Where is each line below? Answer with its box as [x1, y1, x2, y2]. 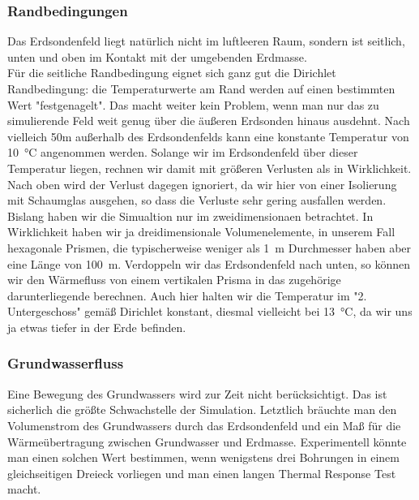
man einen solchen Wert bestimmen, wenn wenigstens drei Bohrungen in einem [7, 449, 400, 466]
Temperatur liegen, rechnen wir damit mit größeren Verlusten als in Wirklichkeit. [7, 159, 412, 176]
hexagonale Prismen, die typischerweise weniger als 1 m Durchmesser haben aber [7, 239, 412, 256]
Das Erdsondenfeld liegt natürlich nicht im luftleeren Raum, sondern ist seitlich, [7, 32, 405, 50]
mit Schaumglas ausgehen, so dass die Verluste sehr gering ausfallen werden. [7, 192, 387, 209]
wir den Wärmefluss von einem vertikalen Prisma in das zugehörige [7, 271, 341, 288]
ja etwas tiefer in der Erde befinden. [7, 318, 186, 335]
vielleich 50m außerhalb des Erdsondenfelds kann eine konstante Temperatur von [7, 127, 409, 144]
